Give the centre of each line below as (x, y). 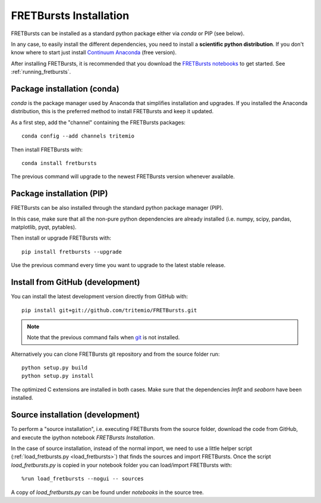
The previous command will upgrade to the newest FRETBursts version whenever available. (123, 176)
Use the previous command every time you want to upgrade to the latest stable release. (118, 265)
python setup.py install (58, 376)
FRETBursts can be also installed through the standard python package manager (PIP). (117, 208)
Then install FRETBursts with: (47, 150)
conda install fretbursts (59, 163)
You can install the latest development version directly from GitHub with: (100, 296)
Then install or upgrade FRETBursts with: (61, 238)
